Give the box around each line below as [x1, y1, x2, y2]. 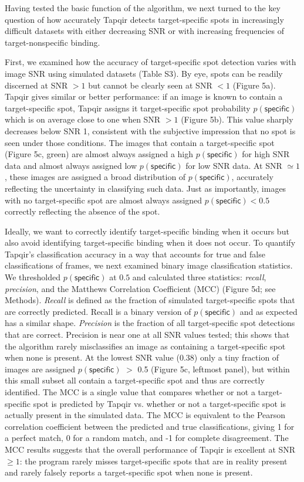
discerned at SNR [5, 79, 68, 91]
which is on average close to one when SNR [5, 113, 161, 125]
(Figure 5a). [232, 79, 276, 91]
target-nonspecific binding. [5, 36, 100, 48]
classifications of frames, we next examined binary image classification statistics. [5, 259, 293, 271]
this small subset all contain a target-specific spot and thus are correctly [5, 374, 265, 386]
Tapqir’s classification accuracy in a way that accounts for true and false [5, 247, 265, 260]
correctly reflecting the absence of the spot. [5, 205, 160, 218]
